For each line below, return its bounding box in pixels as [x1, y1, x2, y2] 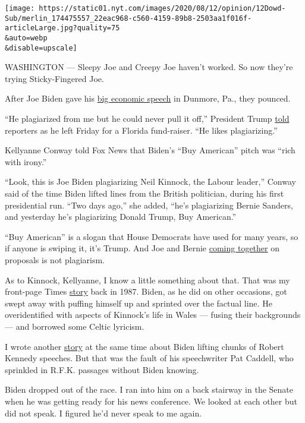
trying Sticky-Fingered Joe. [5, 72, 104, 84]
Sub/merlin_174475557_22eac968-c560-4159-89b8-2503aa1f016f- [5, 14, 252, 23]
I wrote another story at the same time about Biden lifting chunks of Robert [5, 340, 284, 352]
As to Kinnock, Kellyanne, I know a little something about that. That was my [5, 273, 290, 286]
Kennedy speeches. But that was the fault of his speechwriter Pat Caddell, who [5, 352, 294, 364]
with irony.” [5, 155, 47, 168]
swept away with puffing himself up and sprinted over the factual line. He [5, 296, 272, 309]
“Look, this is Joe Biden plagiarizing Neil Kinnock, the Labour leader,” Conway [5, 175, 296, 188]
